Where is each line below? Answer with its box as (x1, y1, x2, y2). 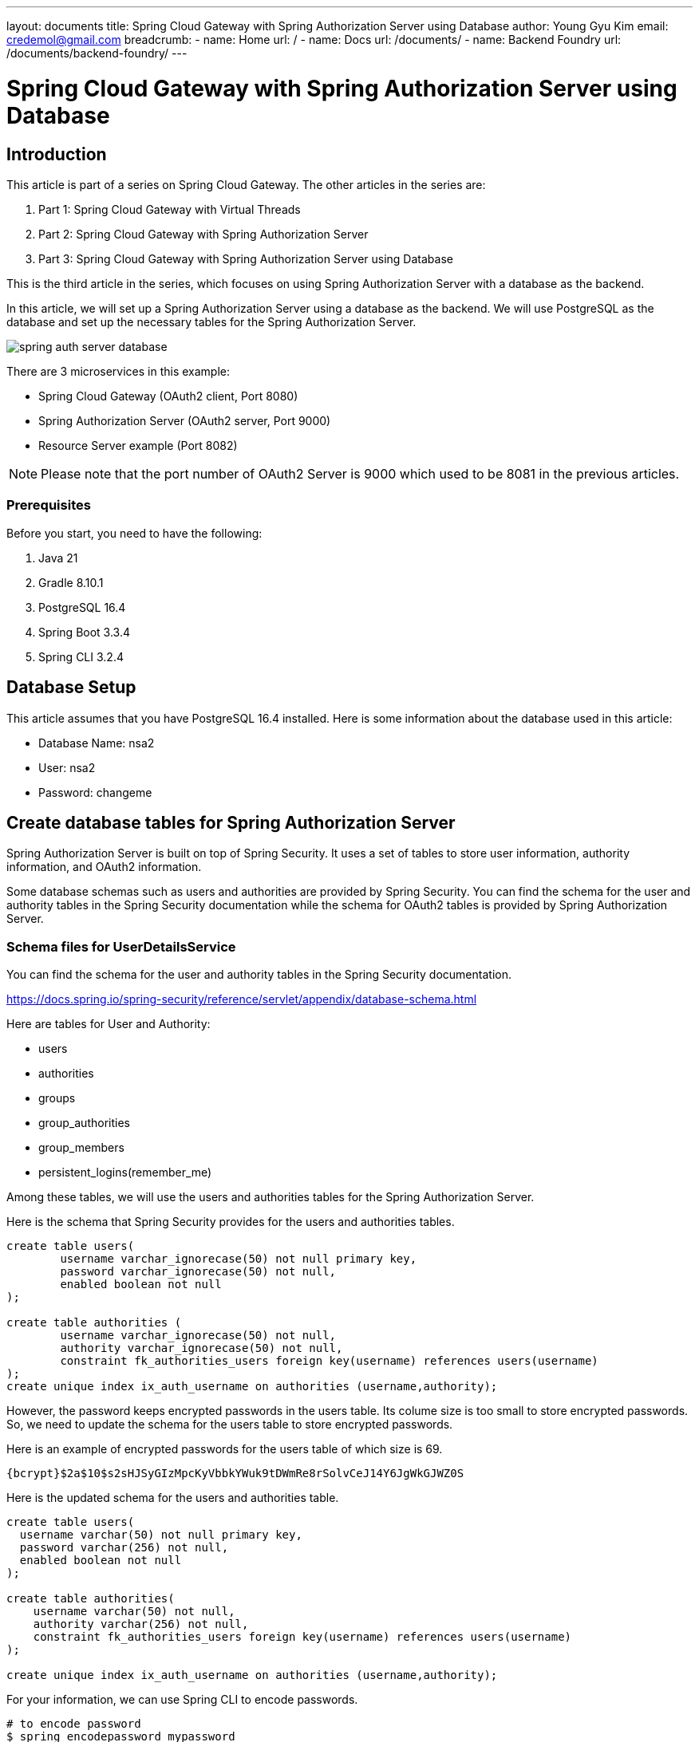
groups (38, 1091, 76, 1105)
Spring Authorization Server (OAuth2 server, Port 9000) (38, 413, 331, 428)
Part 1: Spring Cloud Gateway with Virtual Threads (38, 202, 301, 216)
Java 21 (38, 550, 78, 565)
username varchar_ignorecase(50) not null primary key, (60, 1252, 417, 1266)
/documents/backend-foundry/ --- (6, 46, 188, 60)
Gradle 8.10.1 (38, 575, 104, 589)
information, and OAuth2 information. (6, 860, 202, 874)
